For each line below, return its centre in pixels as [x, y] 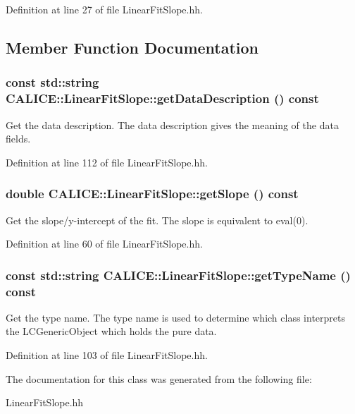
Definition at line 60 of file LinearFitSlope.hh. [104, 244]
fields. [18, 139]
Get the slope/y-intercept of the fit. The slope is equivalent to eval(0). [157, 220]
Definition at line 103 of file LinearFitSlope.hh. [107, 355]
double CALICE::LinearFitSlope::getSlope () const [152, 194]
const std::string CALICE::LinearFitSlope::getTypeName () [178, 275]
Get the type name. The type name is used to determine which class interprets [175, 317]
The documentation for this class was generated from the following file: [159, 378]
